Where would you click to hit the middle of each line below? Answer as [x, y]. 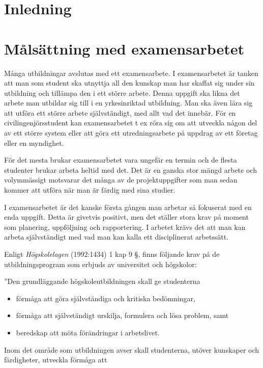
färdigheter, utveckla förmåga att [56, 360]
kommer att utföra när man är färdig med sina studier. [90, 190]
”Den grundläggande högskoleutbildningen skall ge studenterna [102, 281]
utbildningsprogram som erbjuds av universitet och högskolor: [100, 264]
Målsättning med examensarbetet [124, 48]
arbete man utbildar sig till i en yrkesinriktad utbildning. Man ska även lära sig [128, 103]
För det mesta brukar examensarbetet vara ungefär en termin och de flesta [121, 160]
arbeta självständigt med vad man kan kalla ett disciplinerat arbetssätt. [116, 237]
